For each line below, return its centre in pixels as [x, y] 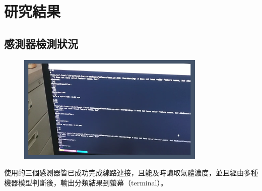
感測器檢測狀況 [41, 43]
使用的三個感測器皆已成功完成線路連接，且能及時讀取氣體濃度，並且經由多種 [131, 173]
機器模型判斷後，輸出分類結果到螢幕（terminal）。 [86, 182]
